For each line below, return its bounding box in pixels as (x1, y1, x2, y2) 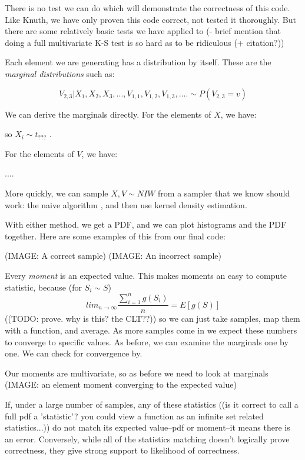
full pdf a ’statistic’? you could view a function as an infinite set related (5, 409, 264, 422)
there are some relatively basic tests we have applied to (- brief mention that (5, 25, 281, 37)
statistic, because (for (5, 281, 82, 293)
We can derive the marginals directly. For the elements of (5, 108, 211, 120)
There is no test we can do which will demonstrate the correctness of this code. (5, 2, 290, 14)
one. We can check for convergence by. (5, 347, 142, 359)
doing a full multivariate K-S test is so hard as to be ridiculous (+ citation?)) (5, 36, 284, 48)
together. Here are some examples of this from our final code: (5, 229, 226, 242)
